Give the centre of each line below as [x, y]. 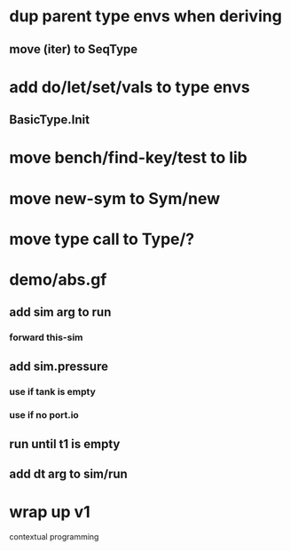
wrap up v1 [50, 512]
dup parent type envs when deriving [145, 16]
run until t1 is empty [65, 444]
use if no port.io [44, 415]
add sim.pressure [59, 366]
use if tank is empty [52, 391]
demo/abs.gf [58, 279]
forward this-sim [46, 337]
